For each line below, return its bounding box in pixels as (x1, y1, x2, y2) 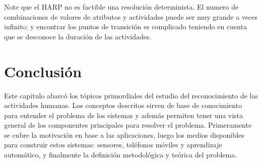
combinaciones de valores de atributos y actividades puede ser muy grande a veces (4, 11, 258, 22)
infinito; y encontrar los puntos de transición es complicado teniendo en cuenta (4, 21, 247, 32)
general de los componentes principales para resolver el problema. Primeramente (4, 120, 252, 130)
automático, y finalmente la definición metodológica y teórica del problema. (4, 149, 237, 160)
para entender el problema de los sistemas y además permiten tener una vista (4, 110, 243, 120)
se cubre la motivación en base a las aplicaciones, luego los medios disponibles (4, 129, 244, 140)
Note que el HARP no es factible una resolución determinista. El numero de (4, 2, 239, 12)
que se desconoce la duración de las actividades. (4, 31, 152, 41)
